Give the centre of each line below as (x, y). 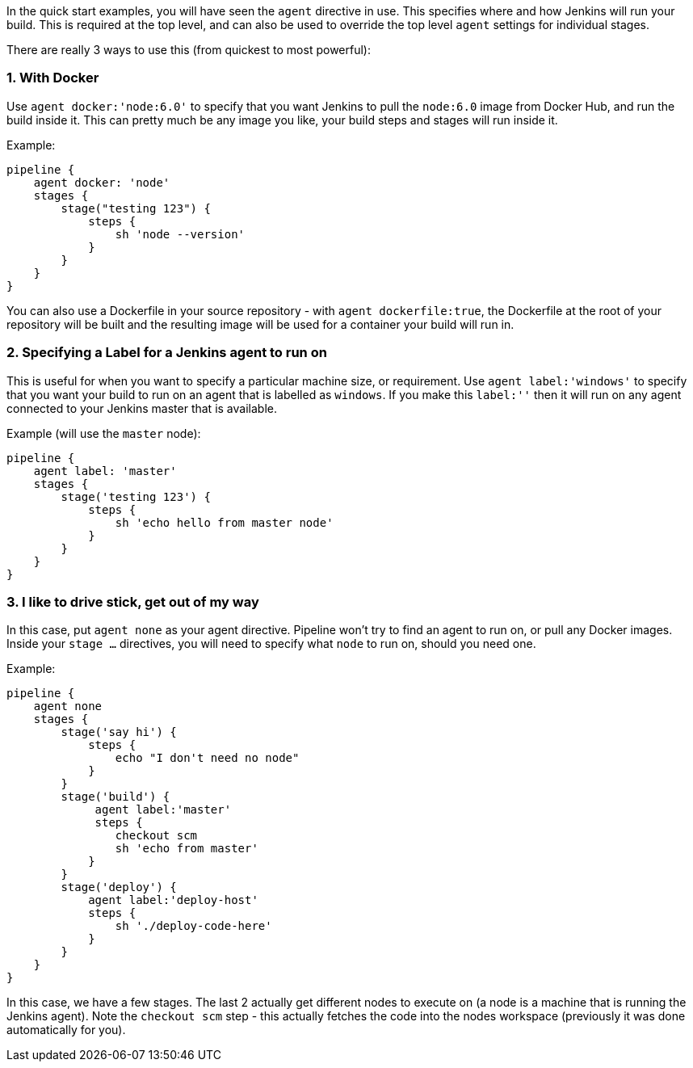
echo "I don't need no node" (207, 758)
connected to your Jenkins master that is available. (142, 408)
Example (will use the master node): (104, 433)
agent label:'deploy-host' (173, 900)
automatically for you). (66, 1030)
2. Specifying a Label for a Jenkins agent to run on (167, 353)
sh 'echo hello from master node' (224, 522)
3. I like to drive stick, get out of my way (133, 601)
